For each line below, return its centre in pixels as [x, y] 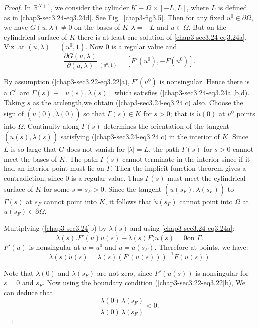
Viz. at [14, 47]
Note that [19, 272]
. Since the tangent [133, 189]
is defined [232, 7]
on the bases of [97, 27]
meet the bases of [31, 158]
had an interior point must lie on [54, 168]
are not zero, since [125, 272]
